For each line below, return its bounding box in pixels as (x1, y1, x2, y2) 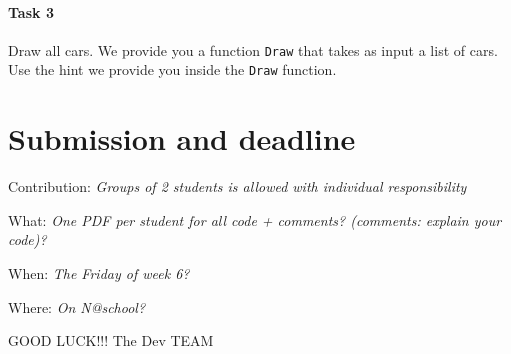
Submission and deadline (8, 118, 356, 159)
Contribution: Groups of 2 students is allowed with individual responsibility (8, 176, 467, 197)
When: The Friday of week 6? (8, 263, 190, 284)
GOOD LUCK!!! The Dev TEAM (8, 330, 214, 351)
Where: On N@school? (8, 296, 146, 317)
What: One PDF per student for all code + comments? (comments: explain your (8, 209, 502, 230)
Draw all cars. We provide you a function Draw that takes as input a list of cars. (8, 39, 498, 60)
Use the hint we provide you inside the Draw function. (8, 59, 337, 80)
